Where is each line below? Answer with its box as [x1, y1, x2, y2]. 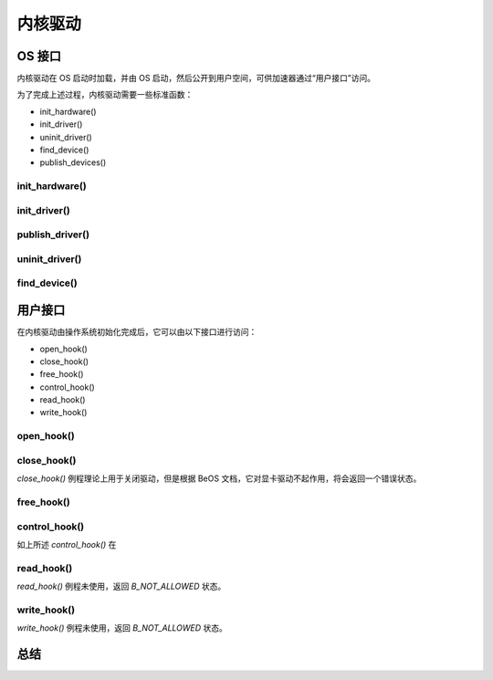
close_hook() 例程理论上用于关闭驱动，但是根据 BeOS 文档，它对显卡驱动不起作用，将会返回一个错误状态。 [16, 473, 422, 484]
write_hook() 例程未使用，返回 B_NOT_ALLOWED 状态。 [16, 622, 228, 633]
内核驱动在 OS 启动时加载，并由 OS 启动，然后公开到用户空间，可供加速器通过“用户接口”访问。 [16, 73, 376, 84]
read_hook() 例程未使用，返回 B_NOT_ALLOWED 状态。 [16, 581, 226, 592]
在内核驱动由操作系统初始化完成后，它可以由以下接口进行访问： [16, 327, 257, 338]
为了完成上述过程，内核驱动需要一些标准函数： [16, 89, 194, 100]
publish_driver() [16, 228, 90, 241]
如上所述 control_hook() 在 [16, 539, 117, 549]
